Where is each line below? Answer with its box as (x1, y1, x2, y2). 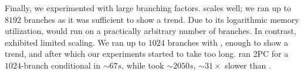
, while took (121, 59, 164, 71)
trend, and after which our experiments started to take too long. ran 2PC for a (5, 47, 289, 60)
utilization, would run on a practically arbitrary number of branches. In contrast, (5, 25, 296, 37)
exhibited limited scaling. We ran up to (5, 36, 146, 48)
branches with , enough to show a (167, 36, 288, 48)
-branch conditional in (21, 59, 101, 71)
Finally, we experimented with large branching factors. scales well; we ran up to (5, 2, 291, 13)
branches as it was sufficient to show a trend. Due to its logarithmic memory (23, 13, 299, 25)
